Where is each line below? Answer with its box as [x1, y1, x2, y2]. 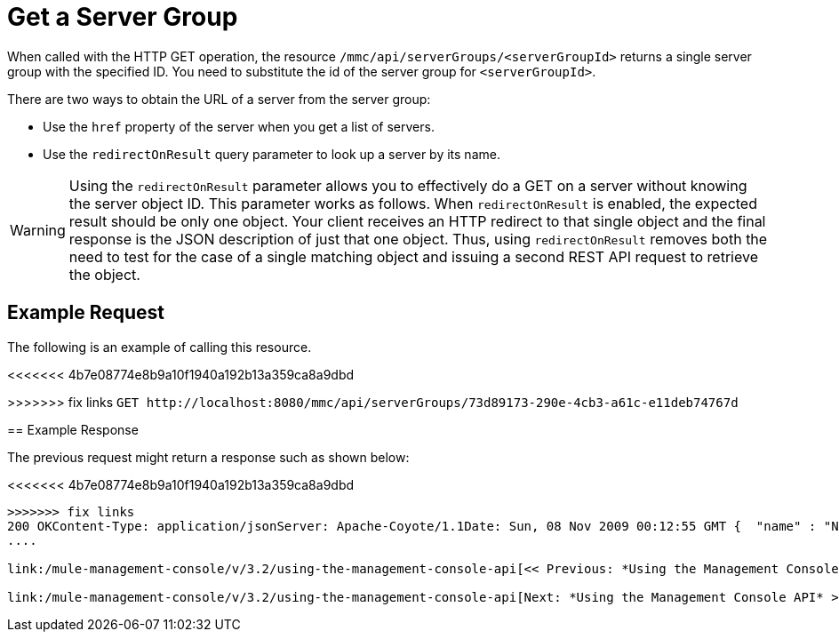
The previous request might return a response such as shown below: [7, 449, 410, 465]
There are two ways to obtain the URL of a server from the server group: [7, 91, 431, 107]
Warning [10, 220, 66, 239]
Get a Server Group [7, 2, 238, 32]
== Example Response [7, 421, 139, 437]
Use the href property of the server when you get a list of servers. [43, 118, 435, 134]
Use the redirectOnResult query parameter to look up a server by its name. [43, 146, 500, 162]
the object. [68, 265, 140, 284]
